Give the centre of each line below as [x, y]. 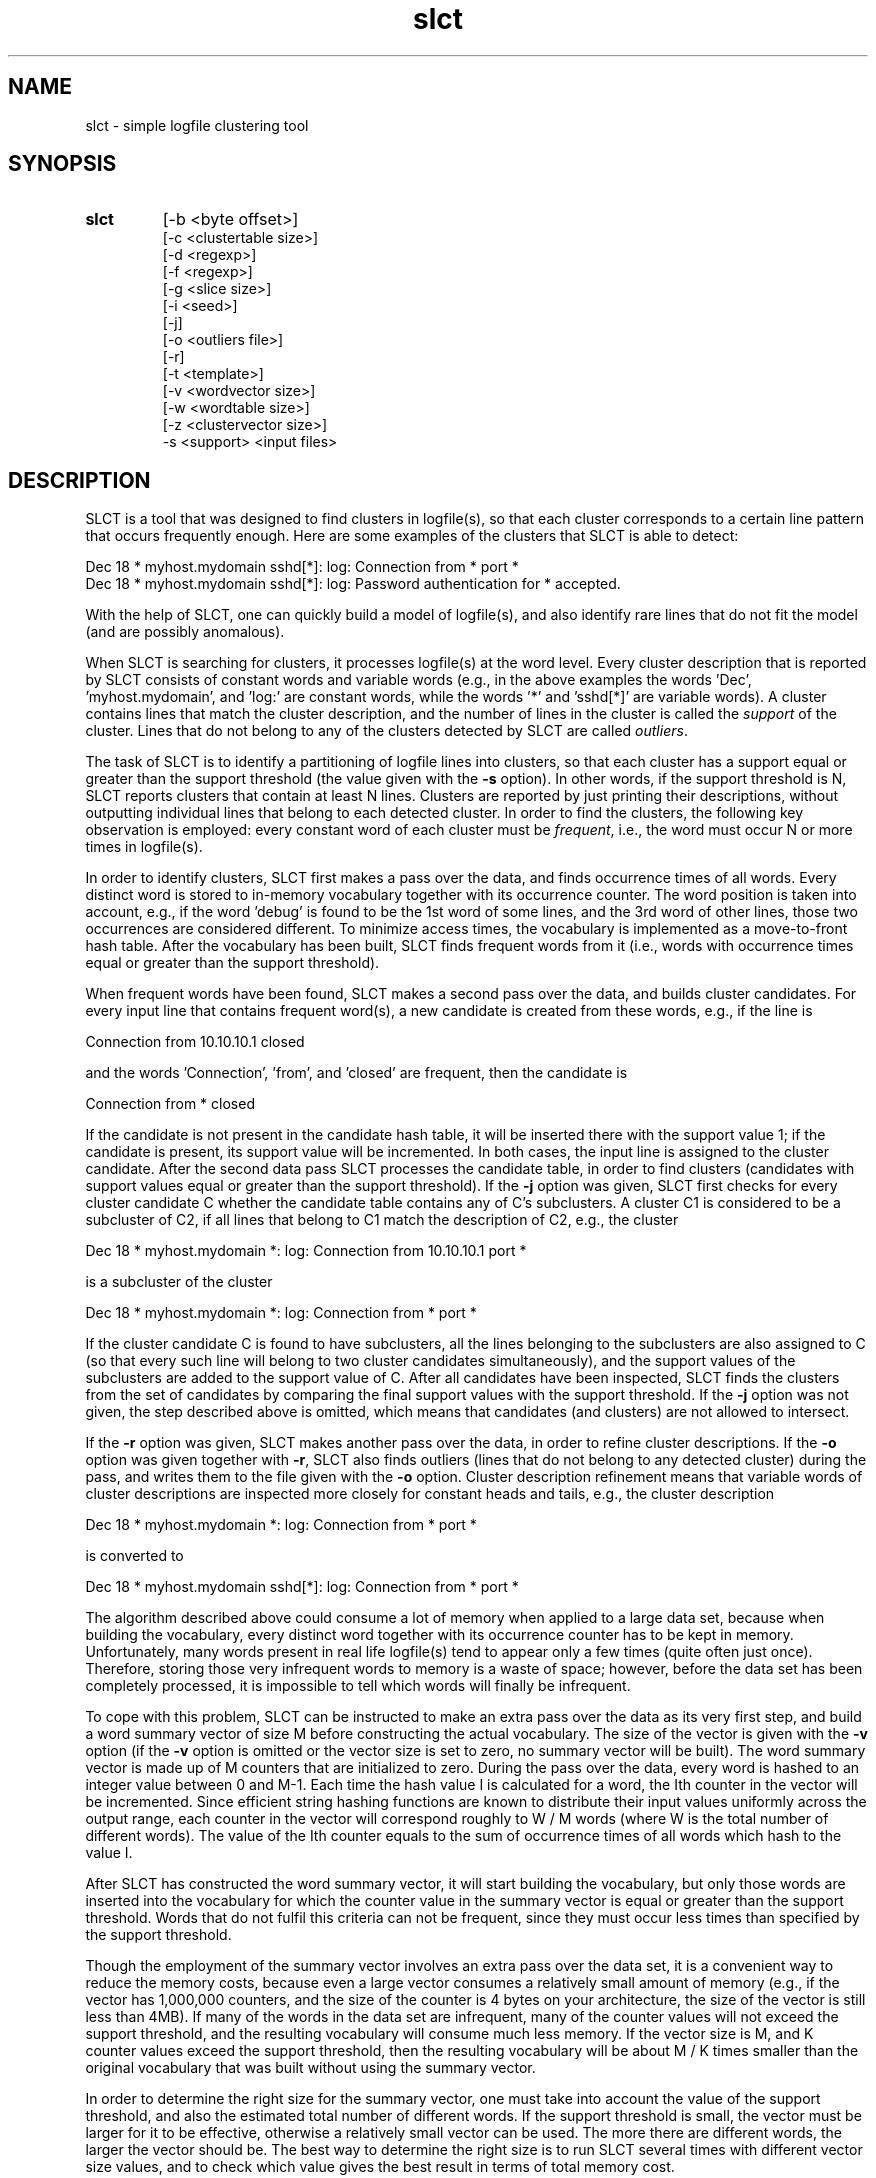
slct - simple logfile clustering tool [197, 125]
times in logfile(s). [144, 847]
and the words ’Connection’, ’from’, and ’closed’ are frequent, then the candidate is [356, 1073]
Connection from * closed [170, 1104]
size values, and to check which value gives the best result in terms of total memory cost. [380, 2167]
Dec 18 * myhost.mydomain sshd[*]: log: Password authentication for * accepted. [353, 584]
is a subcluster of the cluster [179, 1282]
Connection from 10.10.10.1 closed [195, 1042]
